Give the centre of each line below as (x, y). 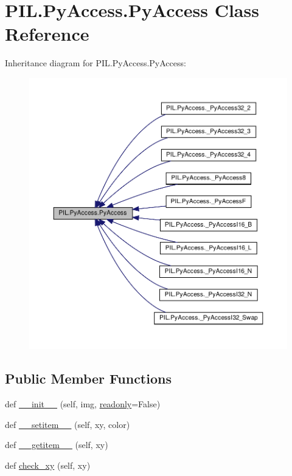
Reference (47, 34)
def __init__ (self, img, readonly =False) (83, 403)
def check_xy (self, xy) (48, 465)
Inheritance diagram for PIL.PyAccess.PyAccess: (96, 63)
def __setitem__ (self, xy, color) (68, 424)
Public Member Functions (88, 378)
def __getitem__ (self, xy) (57, 445)
